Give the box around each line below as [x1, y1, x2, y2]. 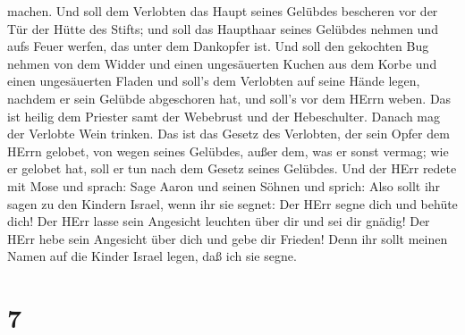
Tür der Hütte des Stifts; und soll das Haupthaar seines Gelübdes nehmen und [7, 19, 438, 38]
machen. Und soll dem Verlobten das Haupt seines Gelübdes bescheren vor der [7, 2, 438, 20]
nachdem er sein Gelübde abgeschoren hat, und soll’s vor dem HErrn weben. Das [7, 88, 452, 107]
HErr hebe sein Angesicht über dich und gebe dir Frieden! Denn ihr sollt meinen [7, 229, 448, 247]
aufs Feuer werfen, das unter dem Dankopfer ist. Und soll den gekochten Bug [7, 37, 429, 55]
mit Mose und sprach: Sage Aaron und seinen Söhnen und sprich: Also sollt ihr [7, 176, 441, 195]
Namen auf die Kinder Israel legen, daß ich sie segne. [7, 247, 297, 265]
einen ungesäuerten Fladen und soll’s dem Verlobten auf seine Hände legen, [7, 71, 420, 90]
